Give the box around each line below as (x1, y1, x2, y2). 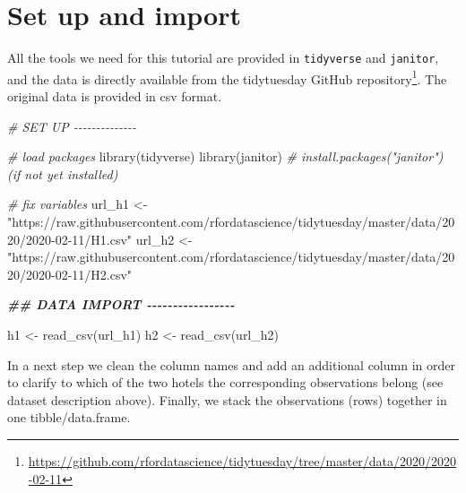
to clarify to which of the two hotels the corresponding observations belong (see (7, 373, 444, 392)
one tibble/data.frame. (7, 408, 131, 427)
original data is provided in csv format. (7, 87, 222, 106)
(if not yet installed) (7, 164, 118, 183)
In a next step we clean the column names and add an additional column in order (7, 355, 455, 374)
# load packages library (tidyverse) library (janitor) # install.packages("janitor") (7, 147, 444, 166)
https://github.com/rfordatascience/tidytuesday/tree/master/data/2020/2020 (28, 451, 457, 470)
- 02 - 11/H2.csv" (51, 264, 133, 283)
